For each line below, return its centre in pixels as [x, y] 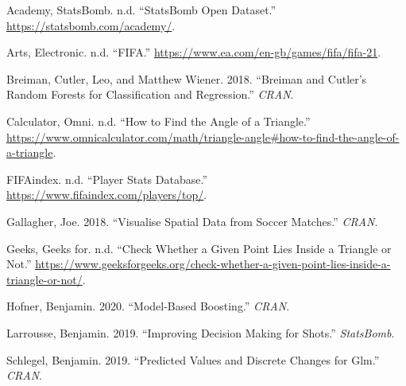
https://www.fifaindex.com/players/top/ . [107, 195]
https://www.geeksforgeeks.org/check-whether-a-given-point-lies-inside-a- [213, 264]
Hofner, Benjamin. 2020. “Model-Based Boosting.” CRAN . [148, 306]
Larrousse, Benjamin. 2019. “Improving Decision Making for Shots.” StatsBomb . [201, 332]
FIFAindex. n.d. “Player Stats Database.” [107, 179]
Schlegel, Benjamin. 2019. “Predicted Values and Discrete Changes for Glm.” [193, 359]
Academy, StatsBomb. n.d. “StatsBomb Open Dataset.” [141, 10]
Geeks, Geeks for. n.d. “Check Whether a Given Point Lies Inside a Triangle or [199, 248]
